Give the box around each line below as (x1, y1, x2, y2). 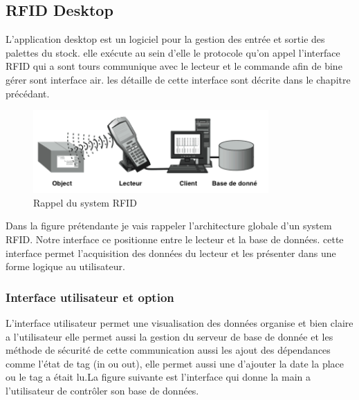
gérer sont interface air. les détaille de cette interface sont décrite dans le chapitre (6, 72, 351, 86)
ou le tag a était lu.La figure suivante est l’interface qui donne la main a (6, 370, 311, 384)
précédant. (6, 86, 50, 100)
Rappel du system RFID (33, 195, 137, 209)
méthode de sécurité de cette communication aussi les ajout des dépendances (6, 343, 331, 357)
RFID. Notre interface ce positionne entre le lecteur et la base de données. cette (6, 231, 344, 246)
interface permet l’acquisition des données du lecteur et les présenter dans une (6, 245, 336, 260)
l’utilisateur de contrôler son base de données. (6, 383, 199, 397)
